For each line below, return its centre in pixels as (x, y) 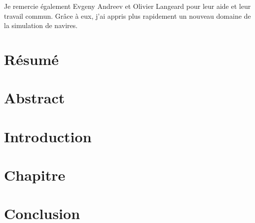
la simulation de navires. (41, 25)
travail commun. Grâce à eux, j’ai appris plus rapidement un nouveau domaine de (127, 16)
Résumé (32, 59)
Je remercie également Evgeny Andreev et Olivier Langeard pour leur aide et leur (127, 6)
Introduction (48, 136)
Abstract (35, 98)
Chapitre (35, 175)
